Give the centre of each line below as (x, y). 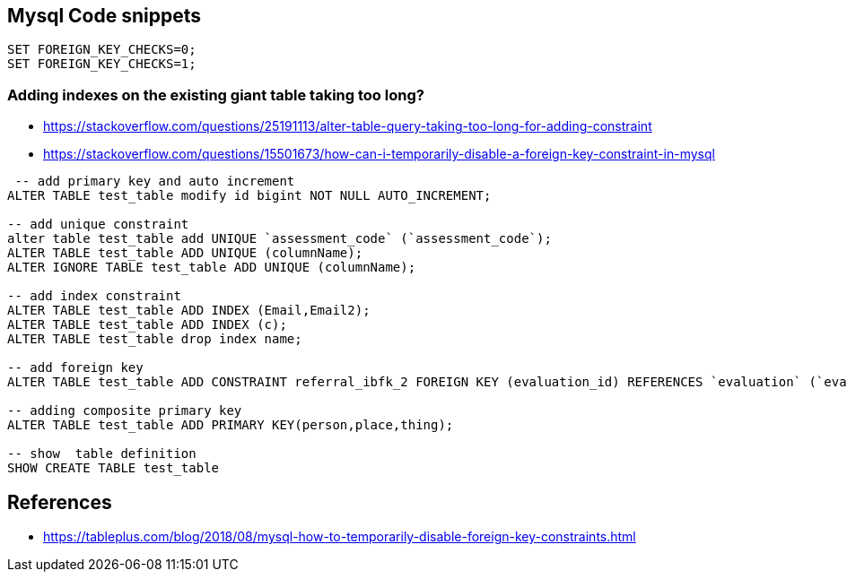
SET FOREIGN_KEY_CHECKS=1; (102, 64)
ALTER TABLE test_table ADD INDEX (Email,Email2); (189, 311)
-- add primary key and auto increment (155, 181)
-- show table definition (102, 454)
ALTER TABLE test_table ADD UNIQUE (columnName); (185, 253)
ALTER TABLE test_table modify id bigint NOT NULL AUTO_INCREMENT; (249, 196)
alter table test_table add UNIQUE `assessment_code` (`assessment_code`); (279, 239)
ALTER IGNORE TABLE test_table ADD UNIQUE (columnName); (212, 268)
